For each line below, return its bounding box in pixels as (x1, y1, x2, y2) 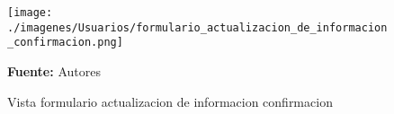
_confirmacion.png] (7, 36, 123, 49)
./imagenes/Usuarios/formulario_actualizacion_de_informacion (7, 21, 388, 34)
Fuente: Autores (7, 61, 101, 80)
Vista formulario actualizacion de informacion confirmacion (7, 92, 333, 110)
